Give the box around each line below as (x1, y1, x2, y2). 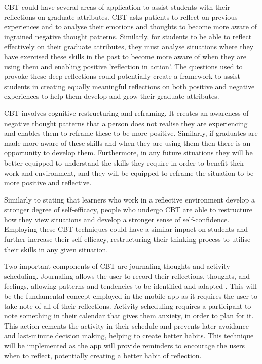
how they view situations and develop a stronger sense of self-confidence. (4, 214, 230, 224)
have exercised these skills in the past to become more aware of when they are (4, 51, 247, 61)
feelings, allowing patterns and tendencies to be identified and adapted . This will (4, 280, 257, 291)
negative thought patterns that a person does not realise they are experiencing (4, 117, 248, 128)
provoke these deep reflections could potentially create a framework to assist (4, 71, 241, 82)
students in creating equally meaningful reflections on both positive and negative (4, 80, 255, 91)
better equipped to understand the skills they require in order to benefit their (4, 157, 245, 168)
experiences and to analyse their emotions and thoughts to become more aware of (4, 21, 257, 32)
